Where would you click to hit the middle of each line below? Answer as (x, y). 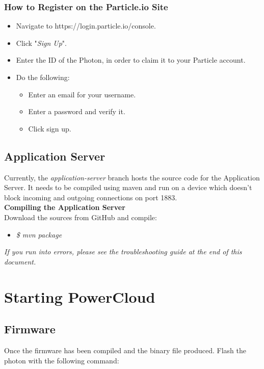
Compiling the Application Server (65, 207)
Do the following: (43, 77)
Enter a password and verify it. (77, 111)
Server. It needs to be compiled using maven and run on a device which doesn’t (128, 187)
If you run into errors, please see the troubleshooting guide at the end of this (123, 252)
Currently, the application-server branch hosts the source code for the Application (132, 177)
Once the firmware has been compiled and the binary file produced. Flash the (125, 350)
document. (20, 261)
